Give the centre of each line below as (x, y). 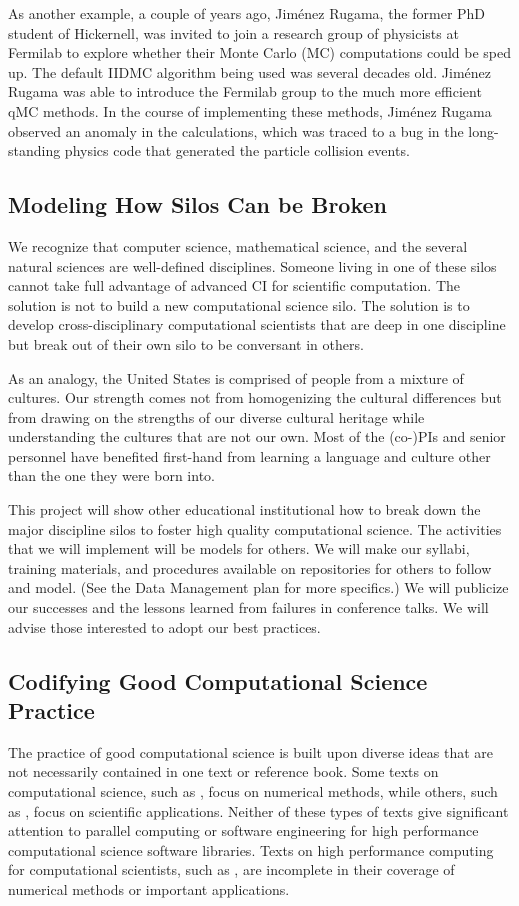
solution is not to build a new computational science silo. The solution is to (239, 304)
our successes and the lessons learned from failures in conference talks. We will (248, 607)
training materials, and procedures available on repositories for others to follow (250, 567)
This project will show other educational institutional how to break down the (244, 509)
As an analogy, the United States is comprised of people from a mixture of (236, 377)
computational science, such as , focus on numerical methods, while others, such (253, 791)
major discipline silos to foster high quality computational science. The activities (255, 528)
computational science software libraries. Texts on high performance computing (251, 849)
